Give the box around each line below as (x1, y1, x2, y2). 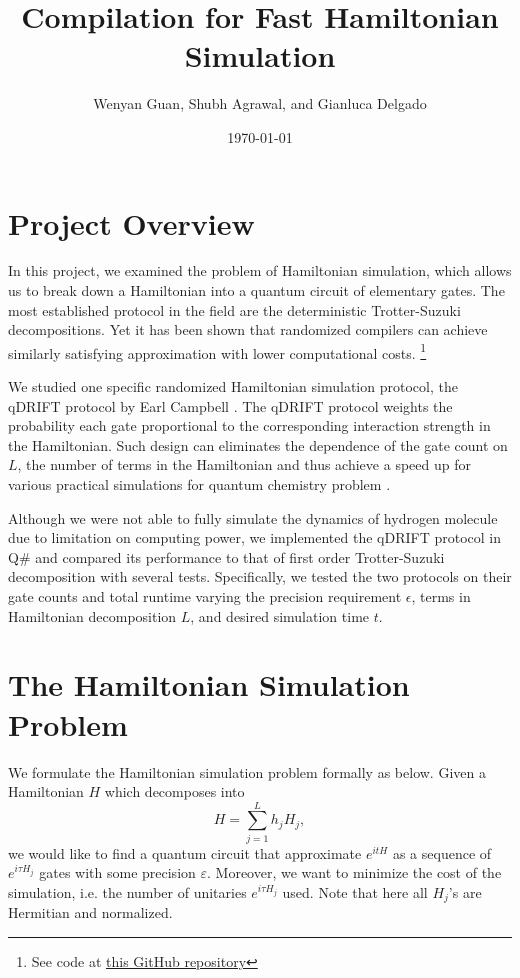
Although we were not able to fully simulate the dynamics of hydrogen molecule (8, 507, 498, 528)
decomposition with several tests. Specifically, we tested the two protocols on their (8, 566, 512, 587)
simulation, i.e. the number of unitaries (8, 882, 247, 902)
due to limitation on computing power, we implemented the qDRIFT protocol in (8, 527, 501, 548)
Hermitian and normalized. (8, 902, 173, 923)
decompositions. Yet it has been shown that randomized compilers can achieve (8, 319, 488, 340)
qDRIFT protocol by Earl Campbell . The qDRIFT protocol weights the (8, 395, 453, 416)
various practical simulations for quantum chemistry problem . (8, 474, 391, 495)
